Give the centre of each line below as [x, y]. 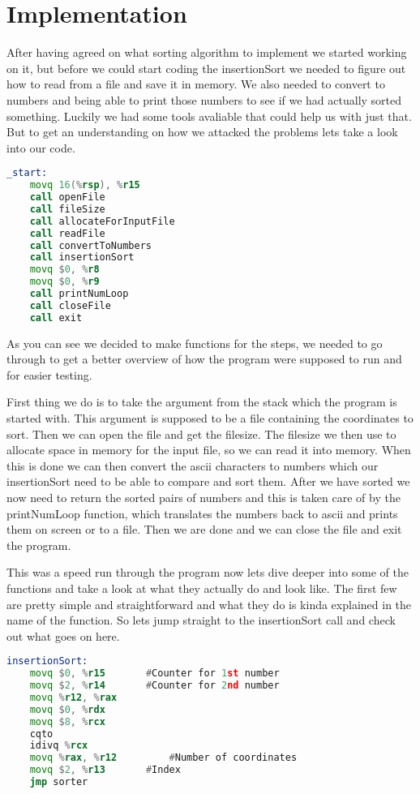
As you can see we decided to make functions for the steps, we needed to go [195, 343]
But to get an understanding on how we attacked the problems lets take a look [202, 132]
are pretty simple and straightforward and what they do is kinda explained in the [209, 604]
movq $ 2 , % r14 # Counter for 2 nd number [154, 686]
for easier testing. [49, 374]
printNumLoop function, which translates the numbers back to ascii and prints [202, 513]
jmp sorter [59, 782]
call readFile [67, 233]
